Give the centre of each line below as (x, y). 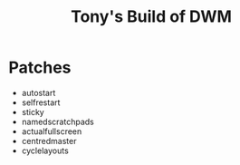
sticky (33, 112)
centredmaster (49, 141)
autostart (38, 92)
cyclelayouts (45, 150)
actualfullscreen (52, 131)
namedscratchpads (58, 121)
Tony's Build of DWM (151, 17)
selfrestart (41, 102)
